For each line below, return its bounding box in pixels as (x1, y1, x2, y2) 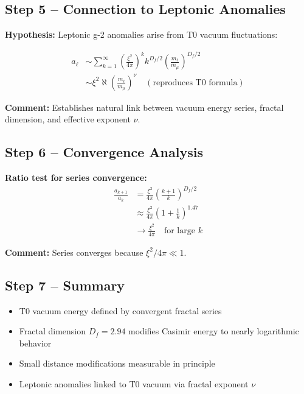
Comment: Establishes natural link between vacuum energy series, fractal (5, 100, 284, 113)
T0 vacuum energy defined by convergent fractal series (19, 304, 222, 317)
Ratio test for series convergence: (5, 171, 147, 184)
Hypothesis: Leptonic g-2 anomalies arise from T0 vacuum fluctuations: (5, 28, 278, 41)
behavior (19, 336, 52, 349)
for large (164, 227, 195, 236)
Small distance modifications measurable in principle (19, 357, 215, 370)
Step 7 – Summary (5, 275, 125, 294)
